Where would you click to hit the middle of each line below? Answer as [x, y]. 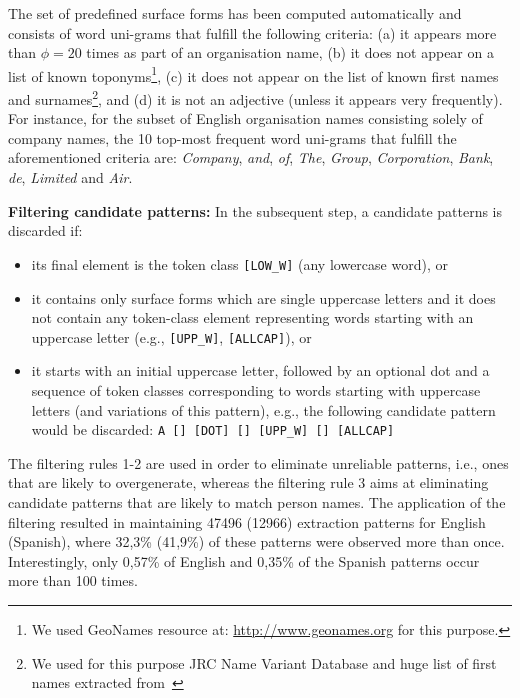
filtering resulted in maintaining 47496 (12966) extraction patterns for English [247, 521]
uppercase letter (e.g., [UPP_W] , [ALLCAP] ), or [171, 336]
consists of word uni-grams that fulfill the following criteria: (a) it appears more [252, 32]
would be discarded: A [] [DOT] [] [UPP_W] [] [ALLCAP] [213, 429]
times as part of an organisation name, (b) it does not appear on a [290, 52]
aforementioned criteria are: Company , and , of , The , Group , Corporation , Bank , [251, 157]
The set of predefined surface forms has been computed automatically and [235, 13]
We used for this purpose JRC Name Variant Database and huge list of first [264, 662]
